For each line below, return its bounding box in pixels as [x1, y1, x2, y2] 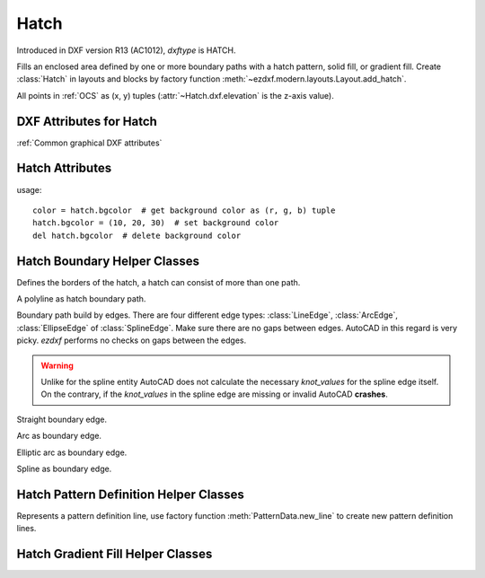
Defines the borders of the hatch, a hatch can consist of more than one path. [16, 276, 301, 287]
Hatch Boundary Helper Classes [16, 253, 199, 268]
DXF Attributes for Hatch [16, 113, 157, 129]
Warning [40, 360, 74, 371]
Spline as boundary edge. [16, 463, 112, 474]
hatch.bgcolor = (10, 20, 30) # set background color [32, 218, 279, 228]
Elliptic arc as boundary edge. [16, 447, 128, 458]
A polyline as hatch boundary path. [16, 293, 146, 304]
